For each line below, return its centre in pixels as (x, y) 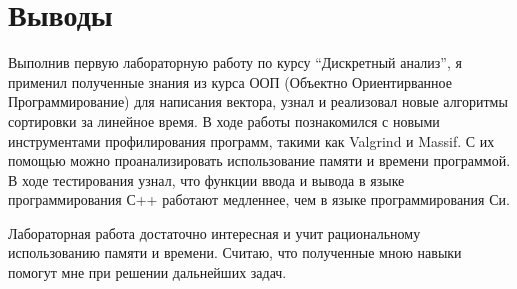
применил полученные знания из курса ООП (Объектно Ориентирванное (230, 81)
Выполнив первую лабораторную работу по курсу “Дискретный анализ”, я (235, 62)
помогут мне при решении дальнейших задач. (147, 272)
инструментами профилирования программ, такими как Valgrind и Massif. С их (251, 140)
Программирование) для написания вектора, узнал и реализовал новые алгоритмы (258, 101)
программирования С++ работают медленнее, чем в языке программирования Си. (259, 199)
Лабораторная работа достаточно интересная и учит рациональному (214, 232)
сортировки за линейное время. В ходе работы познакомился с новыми (224, 120)
